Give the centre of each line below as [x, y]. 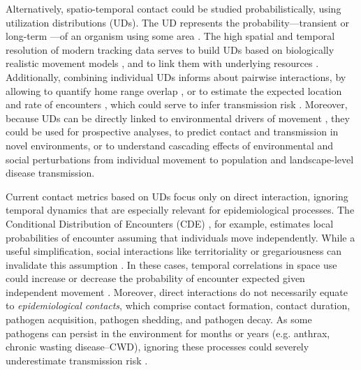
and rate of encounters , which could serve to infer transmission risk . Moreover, [177, 104]
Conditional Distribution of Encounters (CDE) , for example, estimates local [170, 223]
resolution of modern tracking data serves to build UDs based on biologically [170, 49]
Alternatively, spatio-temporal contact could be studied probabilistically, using [174, 8]
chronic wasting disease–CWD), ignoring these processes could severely [157, 347]
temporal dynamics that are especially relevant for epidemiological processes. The [180, 210]
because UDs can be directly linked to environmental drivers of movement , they [178, 118]
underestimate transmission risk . [77, 360]
